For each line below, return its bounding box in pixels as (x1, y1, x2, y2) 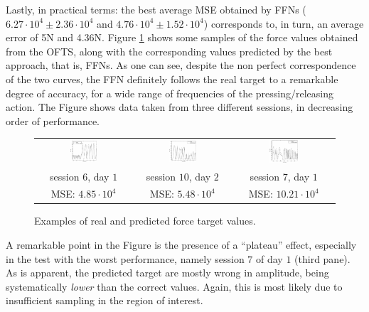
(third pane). (294, 251, 351, 266)
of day (256, 251, 283, 266)
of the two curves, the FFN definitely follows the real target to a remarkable (6, 71, 338, 86)
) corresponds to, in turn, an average (203, 16, 364, 31)
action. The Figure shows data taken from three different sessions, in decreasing (6, 99, 353, 114)
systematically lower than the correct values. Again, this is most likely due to (6, 279, 343, 294)
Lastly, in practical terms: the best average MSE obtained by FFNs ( (6, 2, 306, 16)
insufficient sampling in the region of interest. (6, 293, 203, 308)
